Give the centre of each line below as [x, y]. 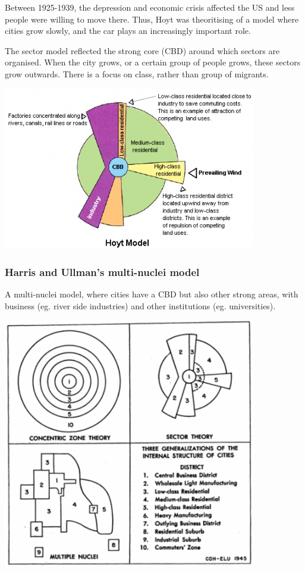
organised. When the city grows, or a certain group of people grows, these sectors [153, 62]
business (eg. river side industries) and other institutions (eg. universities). [140, 305]
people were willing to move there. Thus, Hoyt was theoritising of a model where [152, 19]
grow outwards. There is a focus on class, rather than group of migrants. [137, 73]
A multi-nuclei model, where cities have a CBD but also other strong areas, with [152, 294]
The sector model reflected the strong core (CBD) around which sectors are [142, 50]
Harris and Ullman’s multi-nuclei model [102, 272]
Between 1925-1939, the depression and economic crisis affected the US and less [150, 7]
